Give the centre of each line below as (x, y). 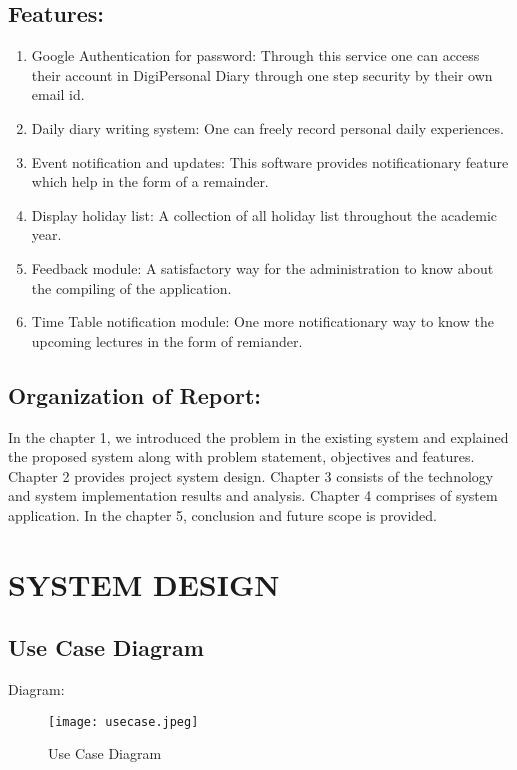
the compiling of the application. (131, 287)
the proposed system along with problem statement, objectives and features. (241, 456)
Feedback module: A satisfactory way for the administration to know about (262, 267)
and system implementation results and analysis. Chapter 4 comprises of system (253, 495)
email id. (58, 94)
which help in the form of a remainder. (150, 181)
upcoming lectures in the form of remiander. (167, 340)
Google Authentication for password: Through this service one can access (255, 55)
